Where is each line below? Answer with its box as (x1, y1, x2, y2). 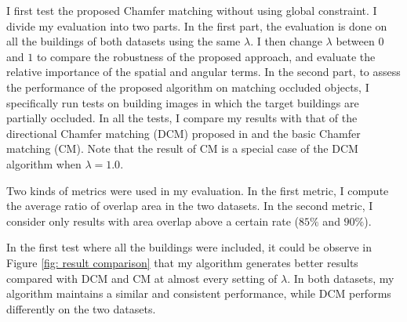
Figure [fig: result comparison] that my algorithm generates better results (6, 254, 358, 270)
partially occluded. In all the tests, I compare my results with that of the (6, 110, 358, 126)
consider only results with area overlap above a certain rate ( (6, 212, 300, 229)
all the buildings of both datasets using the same (6, 33, 241, 49)
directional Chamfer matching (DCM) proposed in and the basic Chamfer (6, 125, 361, 141)
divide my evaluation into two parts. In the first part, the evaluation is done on (6, 17, 387, 34)
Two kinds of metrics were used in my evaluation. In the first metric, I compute (6, 182, 389, 198)
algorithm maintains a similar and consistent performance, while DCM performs (6, 285, 391, 302)
